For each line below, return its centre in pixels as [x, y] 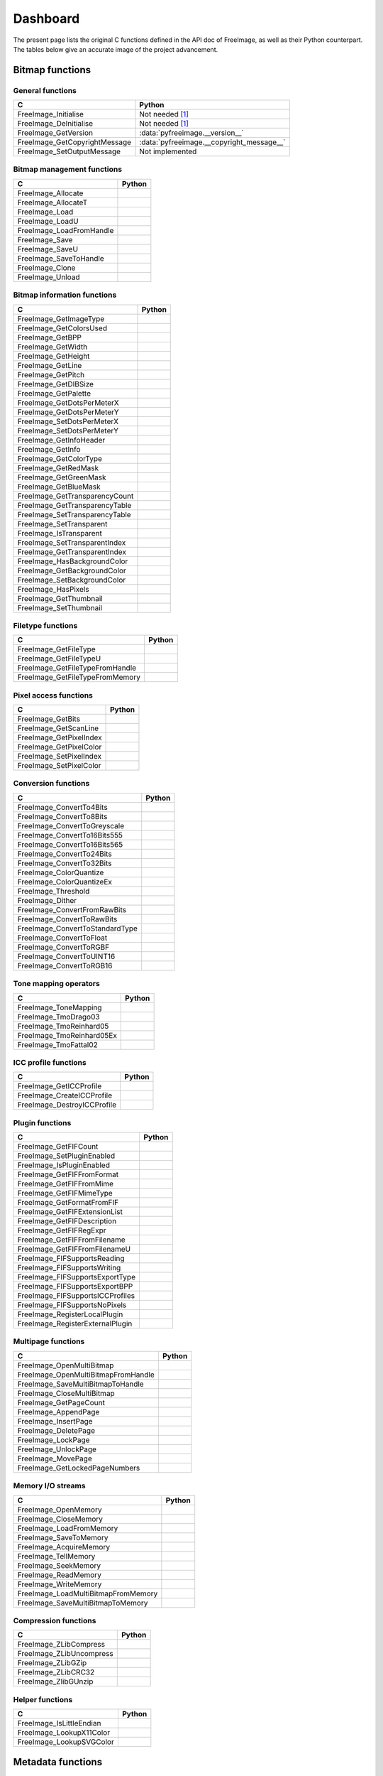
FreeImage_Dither [47, 900]
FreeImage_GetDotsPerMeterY [68, 412]
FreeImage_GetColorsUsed [62, 328]
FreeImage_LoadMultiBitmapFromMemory [88, 1593]
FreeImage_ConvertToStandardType [78, 928]
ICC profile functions [50, 1062]
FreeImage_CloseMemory [60, 1519]
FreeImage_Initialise [51, 114]
